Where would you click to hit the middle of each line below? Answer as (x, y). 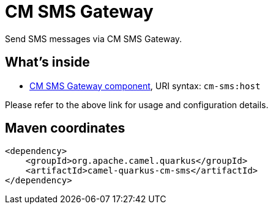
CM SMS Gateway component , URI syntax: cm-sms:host (145, 86)
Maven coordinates (65, 128)
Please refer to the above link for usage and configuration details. (137, 105)
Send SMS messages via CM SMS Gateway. (94, 38)
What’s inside (47, 62)
